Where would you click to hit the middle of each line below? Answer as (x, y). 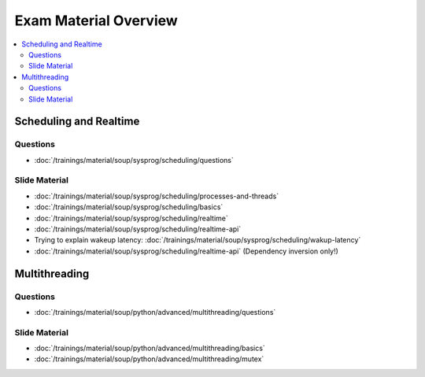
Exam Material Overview (96, 20)
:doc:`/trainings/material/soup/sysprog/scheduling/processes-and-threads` (157, 196)
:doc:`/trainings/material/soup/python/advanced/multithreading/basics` (150, 348)
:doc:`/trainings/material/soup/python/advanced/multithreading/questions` (155, 312)
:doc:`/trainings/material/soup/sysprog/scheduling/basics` (129, 207)
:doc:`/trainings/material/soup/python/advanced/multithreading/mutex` (149, 359)
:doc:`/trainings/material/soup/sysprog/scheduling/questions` (134, 160)
